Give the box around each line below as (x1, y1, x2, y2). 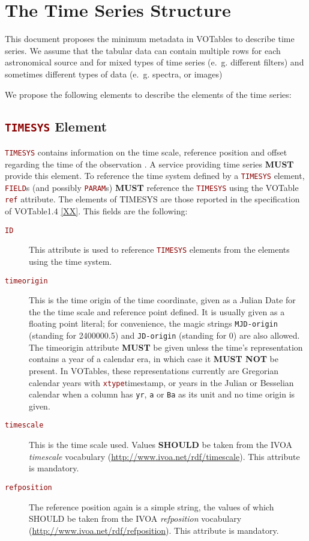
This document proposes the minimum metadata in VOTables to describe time (5, 32, 295, 45)
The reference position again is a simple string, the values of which (29, 500, 274, 513)
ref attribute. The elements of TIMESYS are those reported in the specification (5, 193, 300, 205)
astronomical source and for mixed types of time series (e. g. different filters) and (5, 56, 304, 68)
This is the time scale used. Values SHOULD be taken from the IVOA (29, 438, 293, 451)
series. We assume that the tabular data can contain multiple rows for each (5, 44, 281, 56)
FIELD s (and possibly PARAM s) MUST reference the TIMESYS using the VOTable (5, 181, 299, 193)
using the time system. (29, 255, 112, 267)
